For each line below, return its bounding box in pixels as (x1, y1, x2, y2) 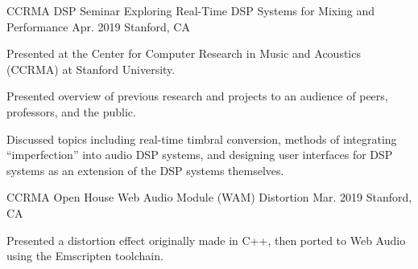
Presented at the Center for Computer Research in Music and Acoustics (6, 45, 361, 62)
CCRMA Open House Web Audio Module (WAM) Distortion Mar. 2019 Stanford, (6, 189, 412, 206)
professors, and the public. (6, 103, 136, 120)
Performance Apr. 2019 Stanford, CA (6, 18, 190, 35)
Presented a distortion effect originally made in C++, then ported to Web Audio (6, 231, 406, 248)
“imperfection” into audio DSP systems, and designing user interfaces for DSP (6, 146, 393, 163)
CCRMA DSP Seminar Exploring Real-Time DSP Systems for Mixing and (6, 2, 375, 18)
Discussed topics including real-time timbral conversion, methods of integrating (6, 130, 397, 147)
